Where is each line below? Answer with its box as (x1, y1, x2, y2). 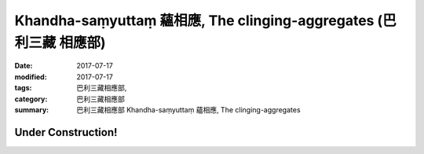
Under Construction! (14, 126, 118, 139)
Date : (14, 61, 33, 71)
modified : (14, 71, 47, 82)
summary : (14, 104, 49, 114)
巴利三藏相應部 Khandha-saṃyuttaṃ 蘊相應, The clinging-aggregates (76, 104, 302, 114)
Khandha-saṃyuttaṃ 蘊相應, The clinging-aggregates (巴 (14, 12, 397, 29)
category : (14, 94, 48, 104)
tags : (14, 83, 32, 93)
